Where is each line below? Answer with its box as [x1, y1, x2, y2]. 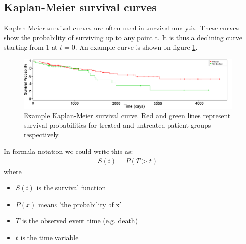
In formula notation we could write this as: [4, 146, 133, 156]
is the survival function [36, 183, 106, 193]
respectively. [24, 129, 60, 140]
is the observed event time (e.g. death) [22, 215, 138, 226]
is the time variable [20, 232, 79, 242]
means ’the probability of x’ [38, 199, 122, 209]
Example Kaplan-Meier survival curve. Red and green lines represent [24, 110, 231, 121]
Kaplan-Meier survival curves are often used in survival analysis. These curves [4, 23, 239, 33]
